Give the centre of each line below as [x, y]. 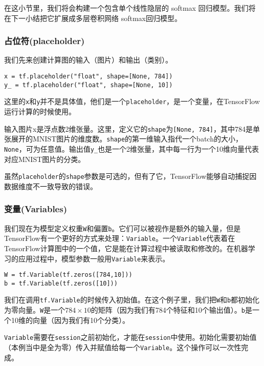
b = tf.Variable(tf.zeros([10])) [61, 283]
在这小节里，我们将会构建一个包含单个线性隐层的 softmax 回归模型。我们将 [130, 8]
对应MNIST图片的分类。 [45, 159]
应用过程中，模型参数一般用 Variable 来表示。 [94, 258]
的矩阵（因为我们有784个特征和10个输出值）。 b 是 [171, 310]
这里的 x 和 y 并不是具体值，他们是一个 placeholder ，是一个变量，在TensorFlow [132, 101]
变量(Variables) [36, 209]
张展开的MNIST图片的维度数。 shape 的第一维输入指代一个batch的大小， [123, 139]
